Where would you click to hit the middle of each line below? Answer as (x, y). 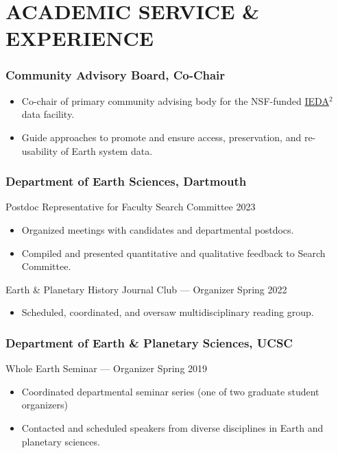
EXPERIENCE (80, 38)
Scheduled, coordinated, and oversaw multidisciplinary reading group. (168, 312)
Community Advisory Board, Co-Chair (116, 75)
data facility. (48, 114)
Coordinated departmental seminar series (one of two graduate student (170, 391)
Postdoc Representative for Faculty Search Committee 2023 (131, 207)
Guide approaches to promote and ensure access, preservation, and (161, 137)
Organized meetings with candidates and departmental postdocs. (158, 229)
